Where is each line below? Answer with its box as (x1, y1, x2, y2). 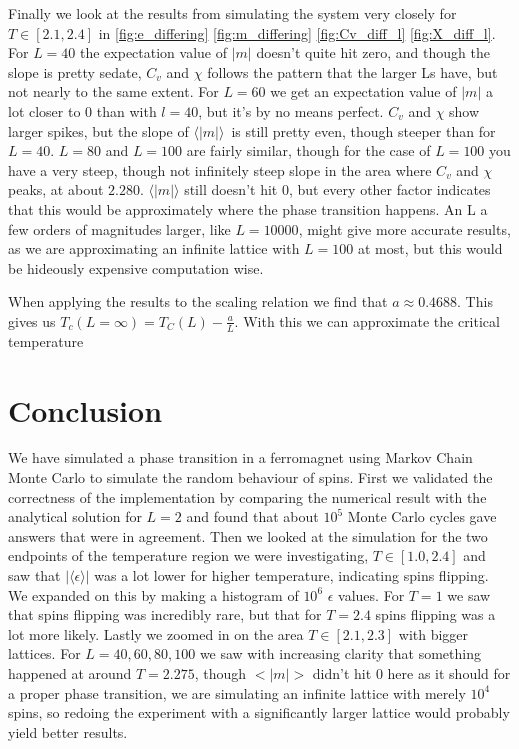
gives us (8, 310, 56, 331)
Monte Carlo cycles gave (347, 506, 497, 527)
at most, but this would (357, 238, 503, 259)
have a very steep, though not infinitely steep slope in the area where (8, 159, 432, 180)
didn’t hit (312, 662, 372, 683)
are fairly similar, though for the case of (186, 140, 431, 161)
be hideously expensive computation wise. (8, 257, 264, 278)
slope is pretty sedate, (8, 61, 142, 82)
